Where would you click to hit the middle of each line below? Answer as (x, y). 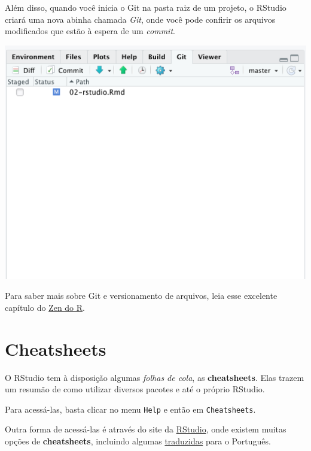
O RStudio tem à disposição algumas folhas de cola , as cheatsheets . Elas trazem (155, 377)
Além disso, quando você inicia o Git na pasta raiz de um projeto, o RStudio (146, 7)
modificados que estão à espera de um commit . (90, 31)
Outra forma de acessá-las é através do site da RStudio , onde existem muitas (146, 429)
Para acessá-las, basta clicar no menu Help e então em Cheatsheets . (130, 409)
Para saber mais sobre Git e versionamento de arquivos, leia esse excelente (141, 296)
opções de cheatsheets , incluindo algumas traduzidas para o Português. (138, 441)
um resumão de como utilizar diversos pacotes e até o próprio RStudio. (135, 389)
